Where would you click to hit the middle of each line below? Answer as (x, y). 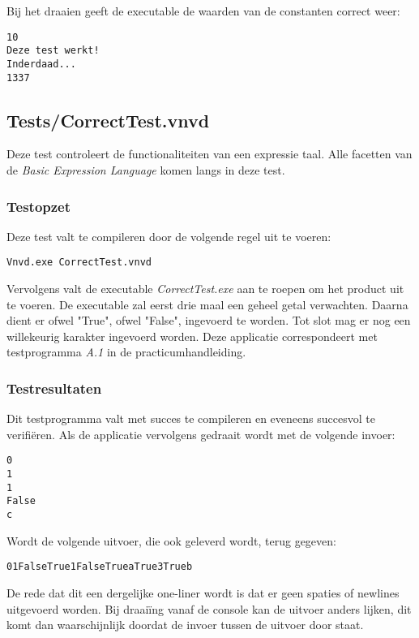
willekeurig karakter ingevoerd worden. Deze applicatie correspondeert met (192, 336)
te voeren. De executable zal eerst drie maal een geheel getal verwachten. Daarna (207, 304)
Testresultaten (54, 388)
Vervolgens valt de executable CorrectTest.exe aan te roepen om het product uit (205, 289)
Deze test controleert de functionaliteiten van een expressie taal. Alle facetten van (209, 154)
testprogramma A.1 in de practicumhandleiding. (126, 352)
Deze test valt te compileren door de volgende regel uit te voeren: (169, 236)
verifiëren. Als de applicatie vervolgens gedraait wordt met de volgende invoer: (201, 434)
